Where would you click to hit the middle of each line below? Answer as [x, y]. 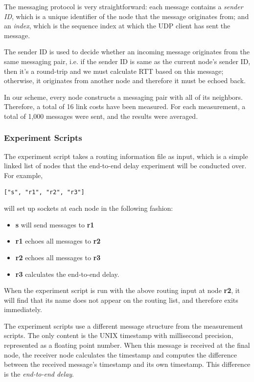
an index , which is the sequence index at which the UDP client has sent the [117, 26]
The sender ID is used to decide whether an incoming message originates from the [127, 52]
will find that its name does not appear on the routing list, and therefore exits [121, 300]
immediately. [23, 309]
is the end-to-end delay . [39, 373]
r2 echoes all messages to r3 [58, 257]
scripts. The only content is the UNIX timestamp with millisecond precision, [119, 335]
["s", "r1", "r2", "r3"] [44, 192]
